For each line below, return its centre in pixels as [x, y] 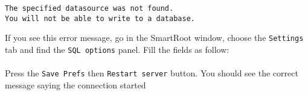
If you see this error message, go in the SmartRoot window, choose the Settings [154, 38]
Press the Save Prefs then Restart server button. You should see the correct [152, 73]
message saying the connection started [75, 84]
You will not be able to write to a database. [100, 18]
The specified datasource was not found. [89, 8]
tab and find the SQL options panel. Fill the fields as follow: [117, 49]
